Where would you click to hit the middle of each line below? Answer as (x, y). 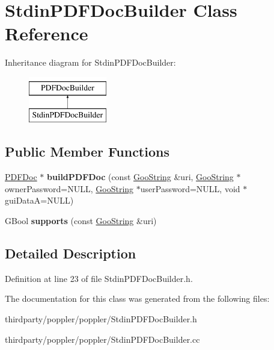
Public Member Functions (87, 152)
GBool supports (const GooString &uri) (81, 221)
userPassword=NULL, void (190, 188)
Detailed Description (71, 253)
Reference (47, 33)
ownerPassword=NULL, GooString (69, 188)
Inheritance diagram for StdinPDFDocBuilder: (90, 62)
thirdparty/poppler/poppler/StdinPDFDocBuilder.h (101, 319)
